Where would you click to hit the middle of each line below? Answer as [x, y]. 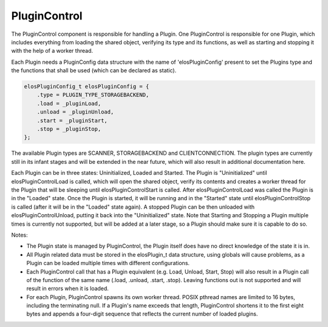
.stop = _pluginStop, [69, 129]
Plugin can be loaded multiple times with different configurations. [108, 263]
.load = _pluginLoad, [69, 103]
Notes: [19, 235]
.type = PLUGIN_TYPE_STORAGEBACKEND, [93, 95]
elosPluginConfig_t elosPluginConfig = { [87, 87]
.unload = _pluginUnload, [75, 112]
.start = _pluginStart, [72, 120]
